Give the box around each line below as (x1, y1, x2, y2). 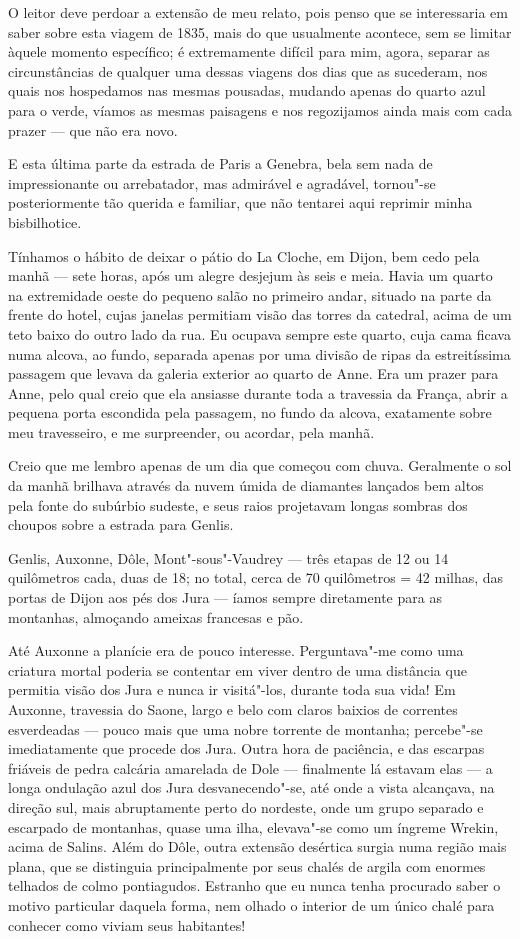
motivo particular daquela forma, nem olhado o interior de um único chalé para (8, 894, 495, 915)
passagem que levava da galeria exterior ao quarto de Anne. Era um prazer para (8, 363, 499, 384)
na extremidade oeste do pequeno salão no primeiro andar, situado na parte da (8, 284, 492, 305)
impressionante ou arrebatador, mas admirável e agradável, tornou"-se (8, 172, 436, 193)
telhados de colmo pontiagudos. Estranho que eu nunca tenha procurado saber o (8, 875, 501, 896)
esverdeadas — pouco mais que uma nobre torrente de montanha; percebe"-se (8, 718, 483, 739)
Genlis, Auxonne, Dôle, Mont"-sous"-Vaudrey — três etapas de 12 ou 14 (8, 547, 449, 568)
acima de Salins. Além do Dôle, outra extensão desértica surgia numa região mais (8, 836, 507, 857)
